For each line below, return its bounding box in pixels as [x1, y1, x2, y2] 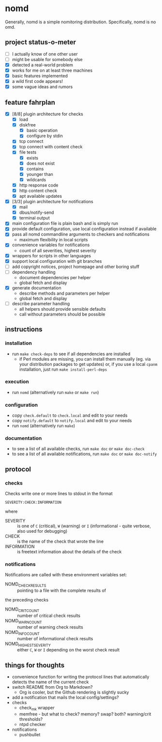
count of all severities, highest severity [19, 248, 97, 253]
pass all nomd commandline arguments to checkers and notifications [12, 231, 150, 237]
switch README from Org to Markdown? [12, 684, 93, 690]
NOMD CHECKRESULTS [5, 581, 46, 588]
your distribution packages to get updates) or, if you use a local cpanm [19, 361, 158, 367]
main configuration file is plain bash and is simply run [12, 221, 118, 226]
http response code [19, 182, 59, 188]
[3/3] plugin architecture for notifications [12, 199, 93, 204]
